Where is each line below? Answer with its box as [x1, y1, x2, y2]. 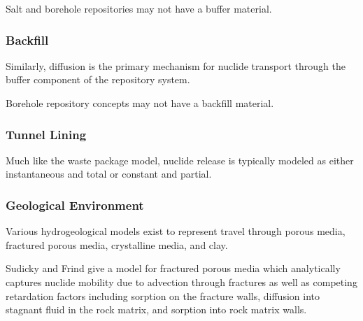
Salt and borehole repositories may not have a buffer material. [6, 1, 272, 15]
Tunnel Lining [6, 125, 87, 143]
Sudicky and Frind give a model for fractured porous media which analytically [6, 261, 341, 276]
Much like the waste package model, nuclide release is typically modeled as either [6, 152, 354, 167]
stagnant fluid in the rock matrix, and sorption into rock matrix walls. [6, 302, 307, 317]
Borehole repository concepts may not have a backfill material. [6, 96, 274, 110]
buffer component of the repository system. [6, 72, 190, 87]
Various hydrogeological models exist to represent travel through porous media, [6, 224, 346, 238]
